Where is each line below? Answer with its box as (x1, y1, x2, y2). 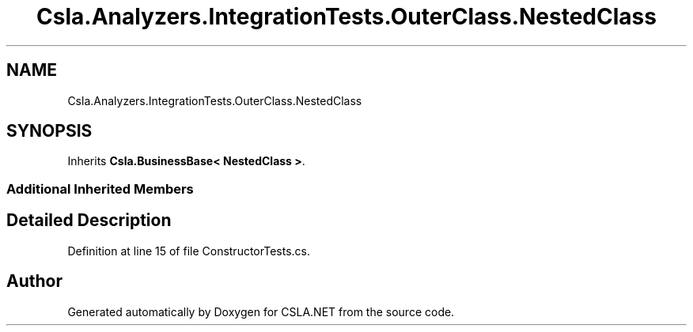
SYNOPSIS (6, 121, 93, 141)
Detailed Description (6, 210, 172, 231)
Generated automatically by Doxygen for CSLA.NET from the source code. (67, 304, 455, 319)
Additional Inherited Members (6, 180, 194, 197)
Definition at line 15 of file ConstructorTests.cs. (67, 243, 311, 258)
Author (6, 271, 62, 292)
